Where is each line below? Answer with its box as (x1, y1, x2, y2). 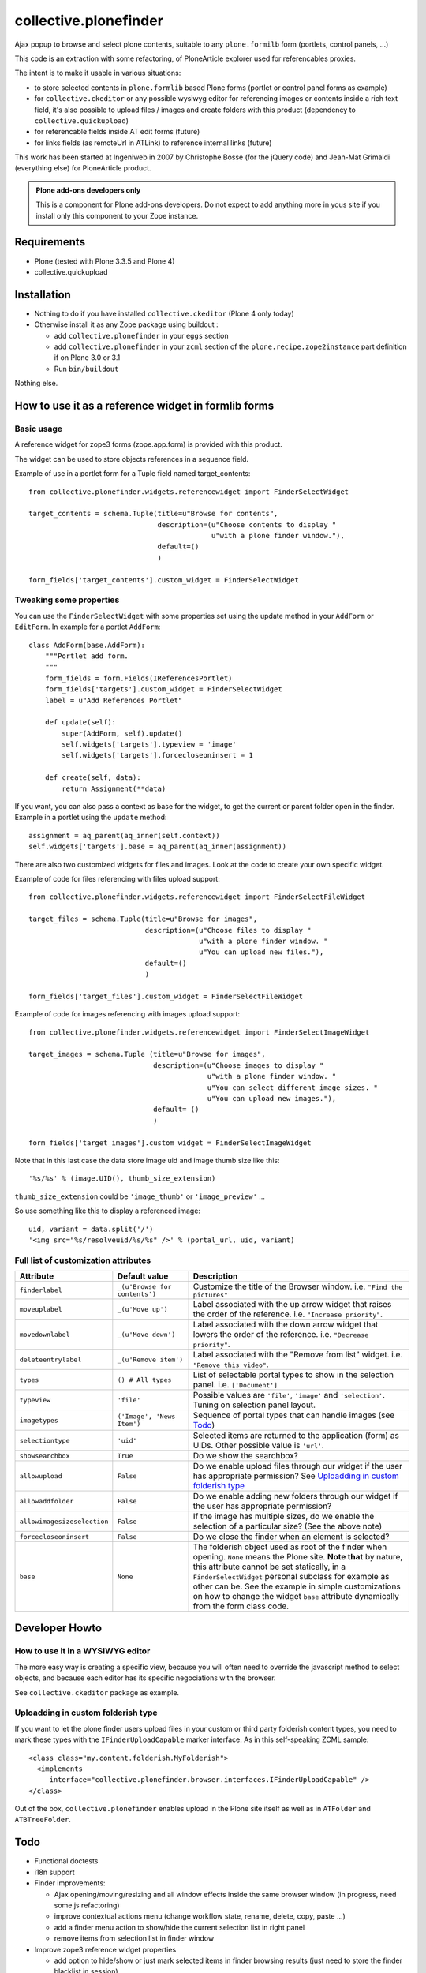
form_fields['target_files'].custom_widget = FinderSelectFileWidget (28, 991, 304, 1001)
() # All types (117, 1376, 172, 1384)
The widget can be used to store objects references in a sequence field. (14, 454, 248, 463)
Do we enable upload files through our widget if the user (192, 1461, 402, 1472)
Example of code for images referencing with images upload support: (14, 1009, 241, 1019)
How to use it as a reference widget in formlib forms (14, 399, 275, 412)
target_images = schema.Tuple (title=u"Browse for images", (28, 1050, 266, 1059)
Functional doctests (34, 1856, 99, 1866)
